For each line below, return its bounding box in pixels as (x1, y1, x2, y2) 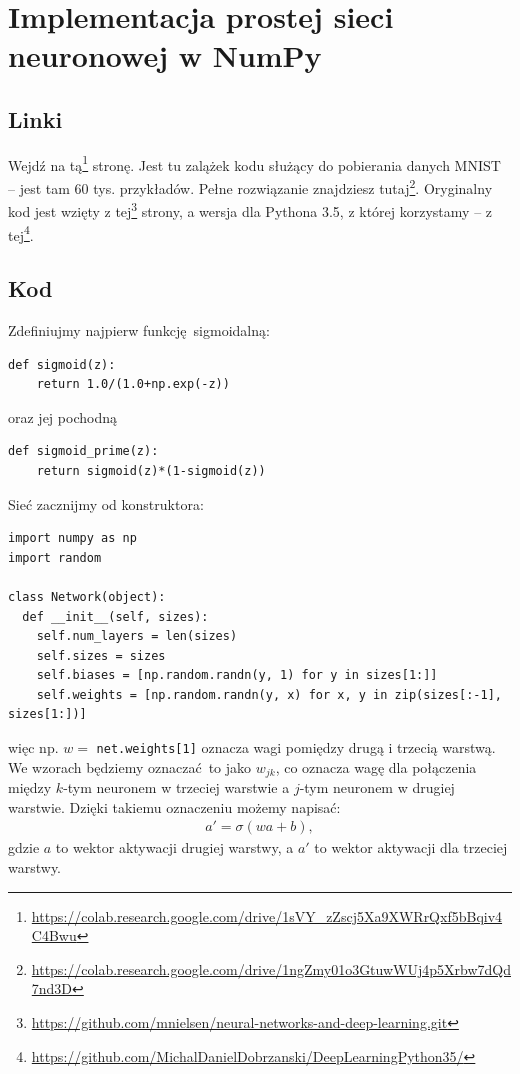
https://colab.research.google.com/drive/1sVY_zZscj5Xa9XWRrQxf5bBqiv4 (31, 905, 503, 926)
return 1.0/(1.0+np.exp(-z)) (36, 377, 230, 392)
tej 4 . (8, 221, 34, 245)
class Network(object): (8, 589, 166, 604)
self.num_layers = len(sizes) (36, 629, 238, 644)
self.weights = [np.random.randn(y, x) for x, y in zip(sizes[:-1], (36, 687, 502, 702)
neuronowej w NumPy (8, 35, 322, 76)
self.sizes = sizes (36, 648, 166, 663)
